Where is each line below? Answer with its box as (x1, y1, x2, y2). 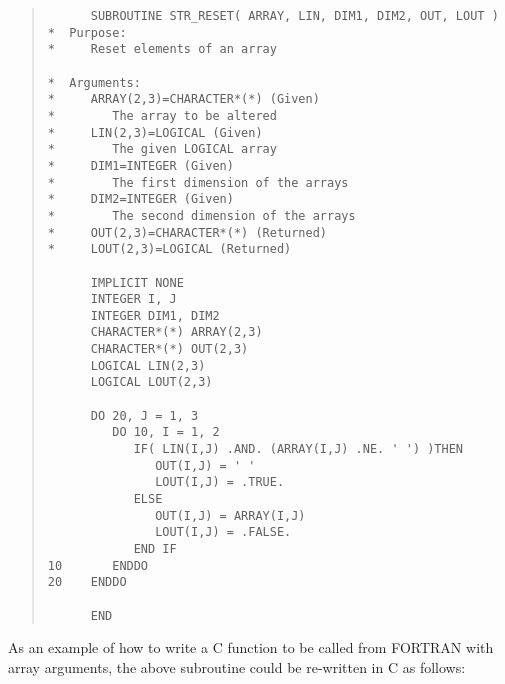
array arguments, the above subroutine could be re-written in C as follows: (8, 656, 466, 677)
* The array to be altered (47, 108, 277, 123)
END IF (133, 542, 177, 556)
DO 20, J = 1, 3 (90, 408, 199, 423)
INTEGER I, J (90, 292, 177, 307)
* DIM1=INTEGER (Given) (47, 158, 234, 173)
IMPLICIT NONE (90, 275, 184, 290)
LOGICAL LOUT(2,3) (90, 375, 213, 390)
